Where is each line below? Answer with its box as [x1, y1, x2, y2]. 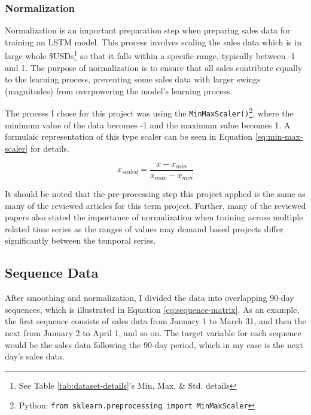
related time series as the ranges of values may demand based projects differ [5, 222, 283, 235]
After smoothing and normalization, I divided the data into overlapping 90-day [5, 291, 294, 304]
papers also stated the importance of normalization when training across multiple [5, 211, 303, 223]
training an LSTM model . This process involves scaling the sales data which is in [5, 35, 301, 48]
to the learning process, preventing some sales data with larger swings [5, 73, 261, 85]
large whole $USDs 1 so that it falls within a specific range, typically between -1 [5, 48, 295, 62]
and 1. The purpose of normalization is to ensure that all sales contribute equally [5, 61, 303, 73]
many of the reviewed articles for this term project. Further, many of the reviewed [5, 199, 306, 211]
